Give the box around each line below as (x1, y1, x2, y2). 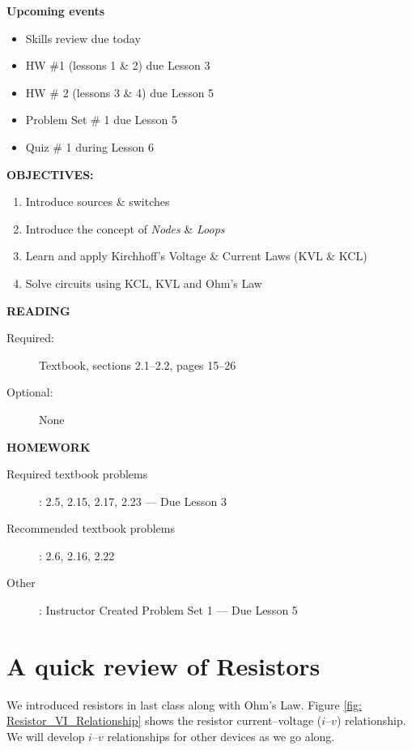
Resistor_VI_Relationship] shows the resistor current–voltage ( (6, 712, 322, 729)
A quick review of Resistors (6, 649, 321, 682)
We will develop (6, 727, 85, 744)
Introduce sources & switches (25, 193, 170, 210)
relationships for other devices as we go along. (107, 727, 335, 744)
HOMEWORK (6, 438, 91, 455)
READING (6, 302, 70, 319)
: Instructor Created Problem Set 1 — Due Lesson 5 (39, 602, 298, 619)
